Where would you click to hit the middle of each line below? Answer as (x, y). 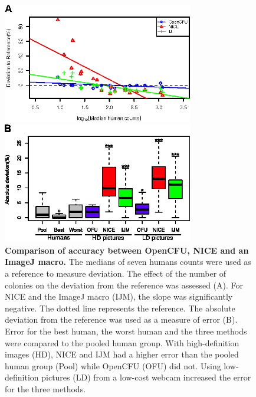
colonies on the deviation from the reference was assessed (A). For (124, 285)
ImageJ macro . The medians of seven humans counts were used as (128, 262)
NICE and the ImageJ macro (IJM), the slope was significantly (119, 296)
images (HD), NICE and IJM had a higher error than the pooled (122, 354)
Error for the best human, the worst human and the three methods (126, 331)
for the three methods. (45, 388)
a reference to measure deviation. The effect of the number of (116, 273)
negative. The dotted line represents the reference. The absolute (120, 308)
